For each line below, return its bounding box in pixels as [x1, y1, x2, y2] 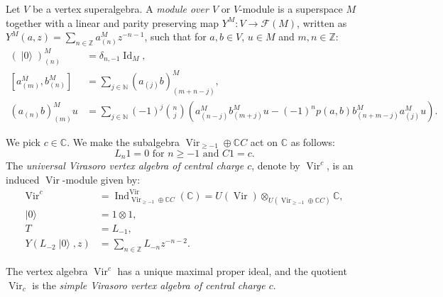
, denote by [251, 158, 300, 173]
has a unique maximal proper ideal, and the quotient [117, 264, 347, 279]
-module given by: [62, 172, 141, 186]
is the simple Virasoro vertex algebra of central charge [32, 277, 266, 292]
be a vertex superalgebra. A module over [32, 1, 209, 16]
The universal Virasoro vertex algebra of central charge [6, 158, 244, 173]
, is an [327, 158, 354, 173]
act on [250, 135, 278, 150]
